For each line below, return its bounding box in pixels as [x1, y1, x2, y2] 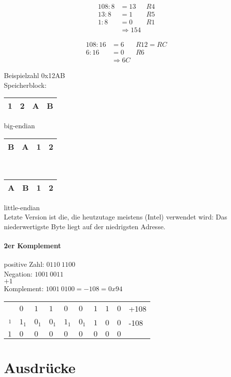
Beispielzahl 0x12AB [4, 70, 65, 80]
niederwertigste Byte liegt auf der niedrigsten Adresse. [4, 221, 166, 231]
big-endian [4, 120, 35, 131]
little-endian [4, 202, 40, 212]
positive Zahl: [4, 259, 44, 269]
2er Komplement [4, 240, 61, 250]
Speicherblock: [4, 79, 47, 90]
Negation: [4, 268, 33, 278]
